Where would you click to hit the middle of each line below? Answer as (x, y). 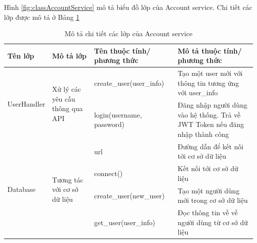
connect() (108, 173)
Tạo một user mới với (210, 73)
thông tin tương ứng (208, 83)
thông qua (67, 108)
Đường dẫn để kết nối (211, 146)
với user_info (198, 92)
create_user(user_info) (129, 83)
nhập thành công (203, 134)
